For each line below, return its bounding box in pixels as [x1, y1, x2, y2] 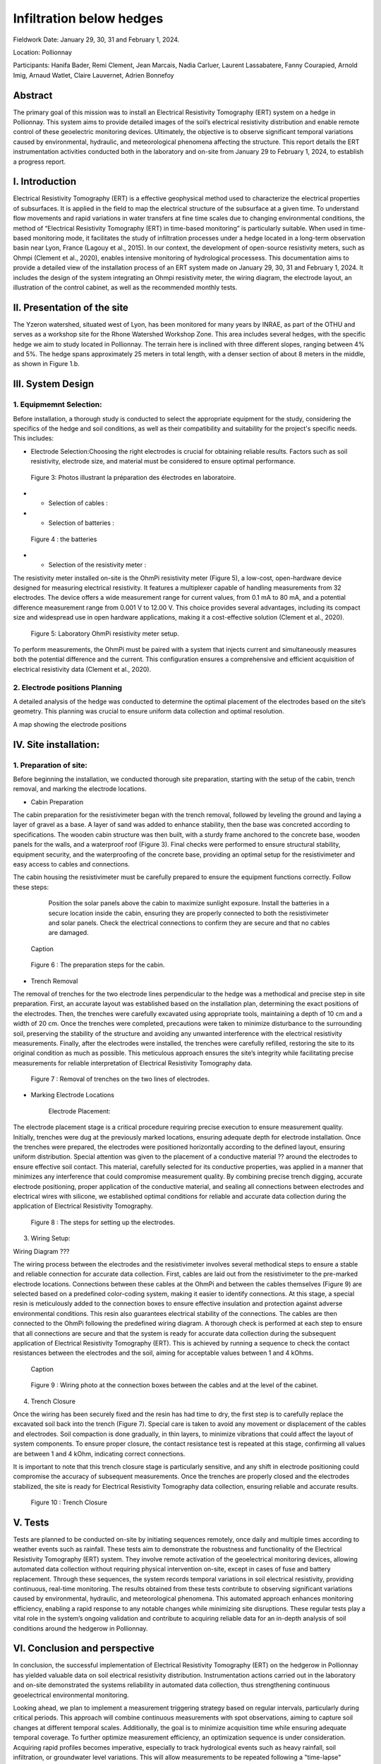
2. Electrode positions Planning [13, 682, 123, 692]
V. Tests [13, 1516, 49, 1528]
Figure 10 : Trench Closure [30, 1498, 107, 1506]
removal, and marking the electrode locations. [13, 785, 147, 793]
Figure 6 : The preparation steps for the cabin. [30, 960, 165, 969]
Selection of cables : [48, 499, 109, 507]
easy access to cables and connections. [13, 860, 131, 869]
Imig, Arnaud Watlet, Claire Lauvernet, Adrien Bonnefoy [13, 71, 174, 79]
